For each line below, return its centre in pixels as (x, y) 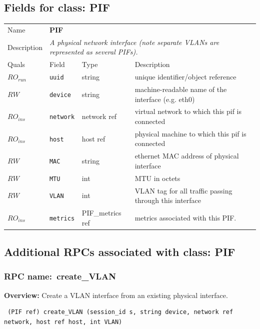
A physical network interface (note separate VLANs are (134, 42)
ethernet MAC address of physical (187, 156)
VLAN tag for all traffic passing (183, 190)
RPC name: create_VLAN (60, 276)
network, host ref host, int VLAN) (63, 322)
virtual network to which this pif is (188, 111)
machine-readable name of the (181, 89)
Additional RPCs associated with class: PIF (120, 252)
